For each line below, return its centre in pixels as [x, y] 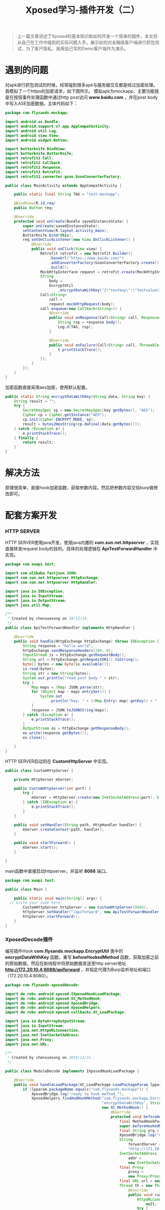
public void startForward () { [45, 843]
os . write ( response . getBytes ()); [56, 733]
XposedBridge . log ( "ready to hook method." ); [78, 1094]
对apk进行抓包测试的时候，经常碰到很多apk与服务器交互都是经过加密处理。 [82, 85]
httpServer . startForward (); [51, 917]
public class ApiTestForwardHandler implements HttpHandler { [70, 628]
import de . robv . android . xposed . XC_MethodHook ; [54, 998]
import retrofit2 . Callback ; [34, 163]
